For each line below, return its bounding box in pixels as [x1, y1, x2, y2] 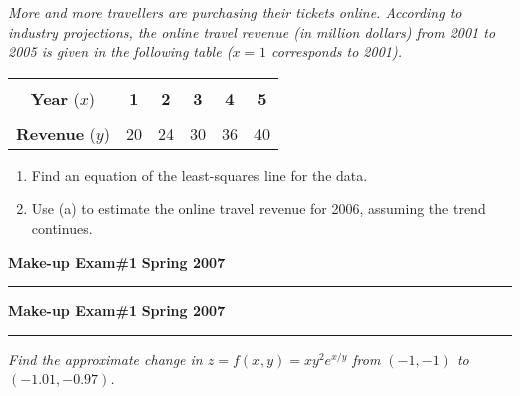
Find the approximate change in [8, 348, 203, 369]
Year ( [30, 86, 80, 110]
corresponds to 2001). [271, 41, 403, 62]
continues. [31, 217, 93, 238]
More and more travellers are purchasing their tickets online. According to [8, 2, 462, 22]
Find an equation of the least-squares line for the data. [31, 164, 368, 185]
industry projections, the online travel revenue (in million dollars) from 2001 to [8, 21, 496, 42]
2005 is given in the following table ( [8, 41, 233, 62]
